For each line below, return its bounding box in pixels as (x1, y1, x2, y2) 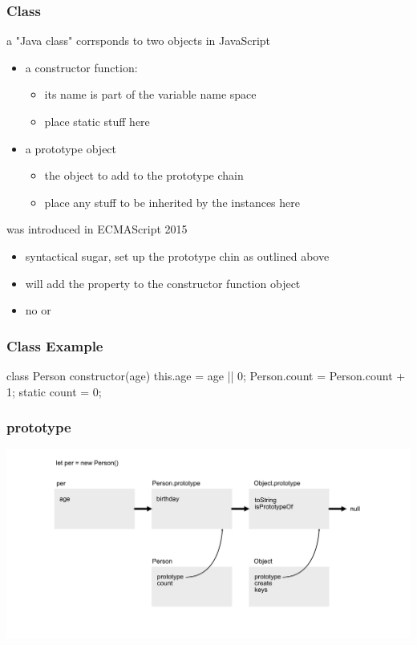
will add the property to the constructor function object (25, 274, 301, 291)
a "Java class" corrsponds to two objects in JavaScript (6, 32, 271, 49)
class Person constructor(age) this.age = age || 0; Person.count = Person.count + (6, 367, 406, 383)
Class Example (6, 335, 103, 355)
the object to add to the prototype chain (44, 167, 244, 184)
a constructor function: (25, 59, 138, 75)
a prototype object (25, 140, 117, 156)
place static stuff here (44, 113, 150, 129)
